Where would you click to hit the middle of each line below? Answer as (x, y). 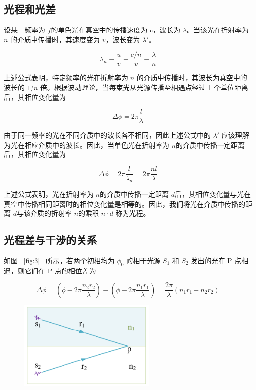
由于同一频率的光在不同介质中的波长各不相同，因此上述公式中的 (107, 135)
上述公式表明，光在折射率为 (49, 194)
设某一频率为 (25, 30)
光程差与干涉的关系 (50, 240)
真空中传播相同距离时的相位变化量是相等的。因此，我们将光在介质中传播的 (125, 203)
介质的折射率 (51, 213)
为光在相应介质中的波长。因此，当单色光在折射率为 (87, 144)
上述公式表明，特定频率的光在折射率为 (66, 77)
